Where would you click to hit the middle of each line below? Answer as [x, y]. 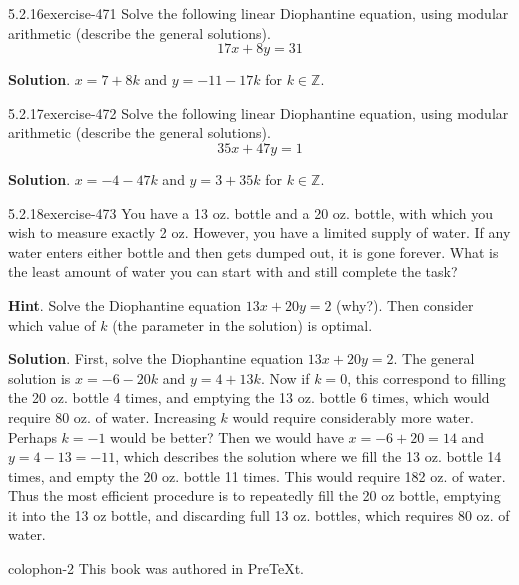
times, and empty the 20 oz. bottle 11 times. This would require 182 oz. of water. [257, 475]
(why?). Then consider [405, 304]
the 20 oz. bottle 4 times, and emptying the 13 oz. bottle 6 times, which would [249, 397]
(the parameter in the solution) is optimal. [242, 324]
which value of [52, 324]
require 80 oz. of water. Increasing [112, 416]
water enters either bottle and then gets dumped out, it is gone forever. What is [253, 251]
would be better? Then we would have [227, 436]
